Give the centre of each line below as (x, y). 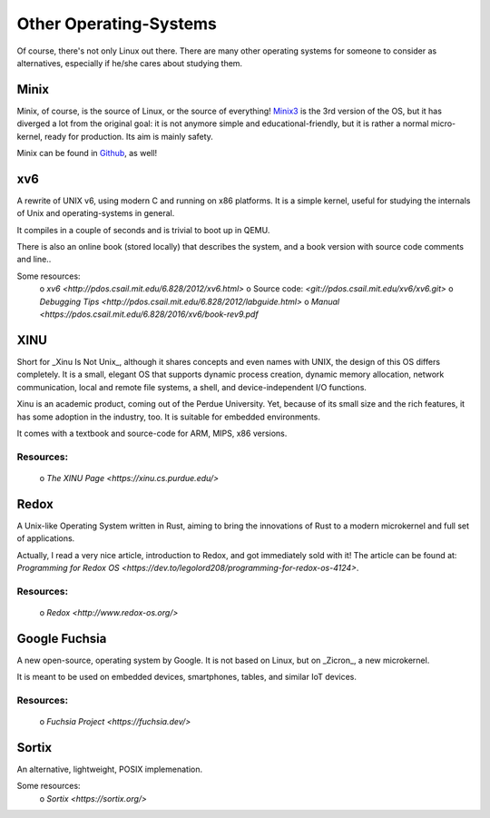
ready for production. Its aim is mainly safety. (128, 136)
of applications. (46, 538)
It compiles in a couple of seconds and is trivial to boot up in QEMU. (143, 230)
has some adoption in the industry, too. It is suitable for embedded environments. (169, 417)
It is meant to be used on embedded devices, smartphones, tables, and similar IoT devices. (187, 677)
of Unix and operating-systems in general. (96, 213)
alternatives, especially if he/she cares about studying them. (130, 63)
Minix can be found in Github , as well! (87, 153)
